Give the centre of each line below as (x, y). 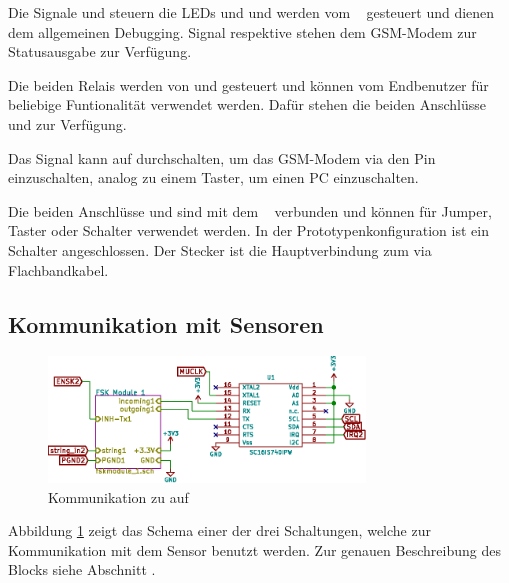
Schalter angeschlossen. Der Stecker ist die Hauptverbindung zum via (220, 249)
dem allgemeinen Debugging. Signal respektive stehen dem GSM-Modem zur (242, 31)
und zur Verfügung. (67, 123)
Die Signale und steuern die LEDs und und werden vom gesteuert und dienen (251, 12)
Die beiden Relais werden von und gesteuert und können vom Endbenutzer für (248, 84)
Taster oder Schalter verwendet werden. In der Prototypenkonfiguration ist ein (248, 230)
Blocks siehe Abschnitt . (82, 569)
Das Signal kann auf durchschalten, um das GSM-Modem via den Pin (222, 157)
